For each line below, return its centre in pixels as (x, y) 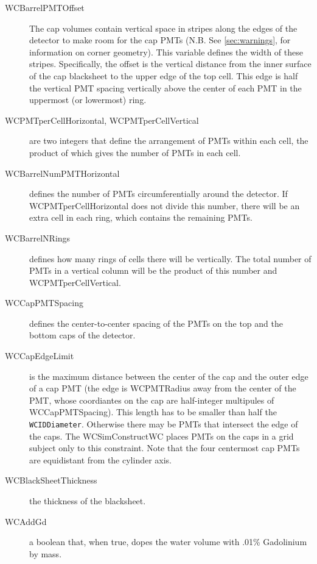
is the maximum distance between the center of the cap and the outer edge (169, 376)
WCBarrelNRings (38, 237)
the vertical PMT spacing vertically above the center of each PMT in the (165, 87)
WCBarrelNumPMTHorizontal (62, 173)
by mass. (46, 553)
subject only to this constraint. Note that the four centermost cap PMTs (165, 448)
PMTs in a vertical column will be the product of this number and (153, 270)
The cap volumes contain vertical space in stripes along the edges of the (163, 28)
